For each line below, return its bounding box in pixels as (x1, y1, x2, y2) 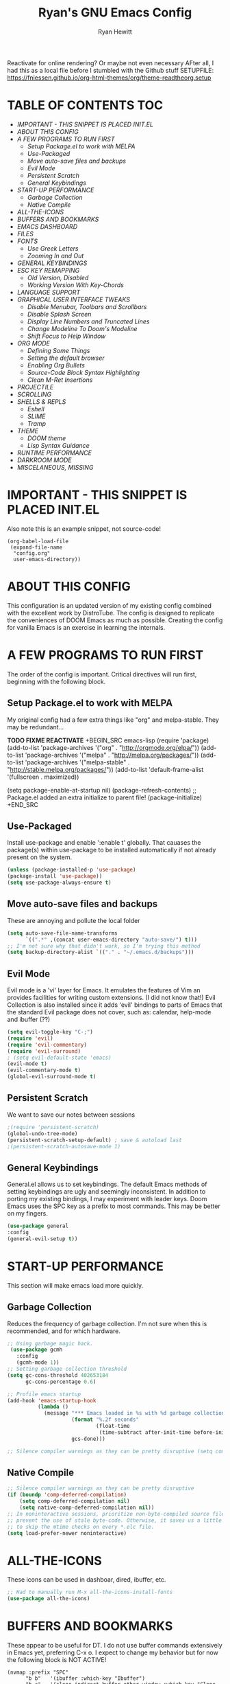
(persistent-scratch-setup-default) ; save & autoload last (7, 1137, 183, 1143)
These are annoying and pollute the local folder (7, 916, 140, 924)
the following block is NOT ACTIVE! (7, 1656, 107, 1663)
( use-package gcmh (10, 1346, 63, 1354)
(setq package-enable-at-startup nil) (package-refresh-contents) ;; (7, 786, 197, 794)
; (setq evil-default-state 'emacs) (7, 1054, 112, 1061)
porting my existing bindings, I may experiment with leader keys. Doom (7, 1195, 207, 1203)
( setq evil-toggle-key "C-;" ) (7, 1029, 94, 1036)
